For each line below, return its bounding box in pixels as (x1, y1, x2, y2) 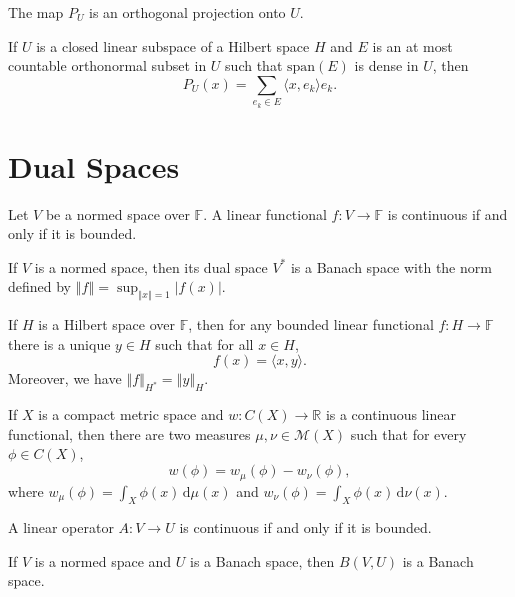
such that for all (155, 333, 254, 354)
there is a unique (8, 333, 111, 354)
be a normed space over (45, 203, 190, 224)
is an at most (372, 35, 453, 56)
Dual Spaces (8, 145, 180, 186)
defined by (8, 276, 72, 297)
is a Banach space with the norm (290, 256, 492, 277)
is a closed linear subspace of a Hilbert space (36, 35, 310, 56)
